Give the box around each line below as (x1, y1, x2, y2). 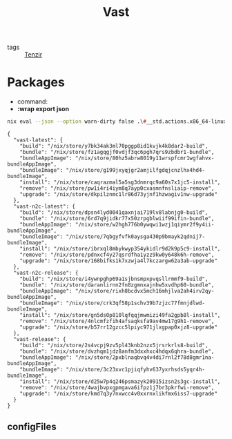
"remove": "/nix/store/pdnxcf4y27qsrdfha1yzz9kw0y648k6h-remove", (19, 251, 215, 258)
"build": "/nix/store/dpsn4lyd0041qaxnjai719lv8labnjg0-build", (19, 209, 209, 216)
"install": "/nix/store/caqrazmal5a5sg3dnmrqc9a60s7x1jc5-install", (19, 179, 221, 186)
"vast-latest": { (13, 137, 64, 144)
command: (17, 97, 48, 106)
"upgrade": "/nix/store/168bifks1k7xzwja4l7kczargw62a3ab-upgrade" (19, 257, 217, 264)
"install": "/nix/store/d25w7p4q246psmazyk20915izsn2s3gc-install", (19, 378, 221, 385)
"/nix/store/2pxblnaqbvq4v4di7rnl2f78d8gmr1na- (75, 354, 215, 361)
